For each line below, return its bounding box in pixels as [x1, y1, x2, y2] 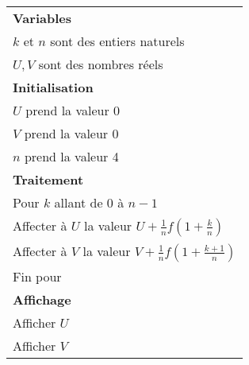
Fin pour [13, 267, 62, 285]
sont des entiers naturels [50, 32, 185, 50]
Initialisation [13, 78, 94, 96]
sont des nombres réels [38, 55, 163, 73]
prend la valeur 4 [24, 147, 119, 165]
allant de [54, 193, 103, 212]
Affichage [13, 290, 71, 309]
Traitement [13, 170, 84, 188]
